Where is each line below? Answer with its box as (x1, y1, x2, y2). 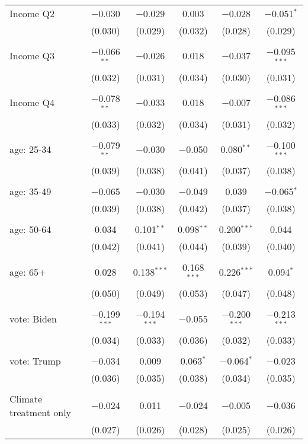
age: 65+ (9, 264, 46, 279)
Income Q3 (9, 49, 54, 63)
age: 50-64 (9, 222, 52, 237)
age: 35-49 (9, 184, 52, 199)
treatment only (9, 405, 72, 419)
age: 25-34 (9, 142, 52, 156)
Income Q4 (9, 95, 54, 110)
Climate (9, 391, 43, 405)
